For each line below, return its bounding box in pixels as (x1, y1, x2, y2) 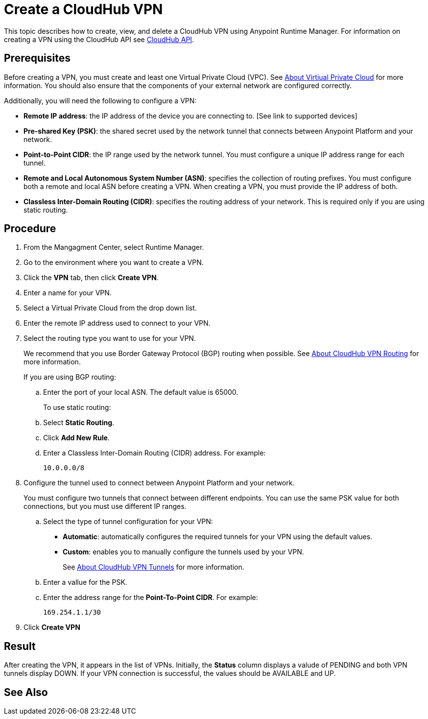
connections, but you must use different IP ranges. (24, 502, 187, 511)
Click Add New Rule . (43, 433, 110, 442)
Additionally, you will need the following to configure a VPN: (4, 96, 197, 105)
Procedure (4, 222, 56, 235)
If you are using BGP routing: (24, 373, 116, 382)
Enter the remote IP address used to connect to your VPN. (24, 319, 211, 328)
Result (4, 640, 36, 652)
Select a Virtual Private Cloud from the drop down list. (24, 304, 197, 312)
